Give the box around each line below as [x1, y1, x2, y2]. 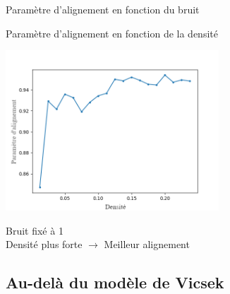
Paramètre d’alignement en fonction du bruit [6, 2, 200, 16]
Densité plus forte [6, 237, 83, 252]
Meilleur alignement [104, 237, 190, 252]
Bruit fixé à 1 [6, 223, 63, 237]
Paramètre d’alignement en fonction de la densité [6, 25, 218, 40]
